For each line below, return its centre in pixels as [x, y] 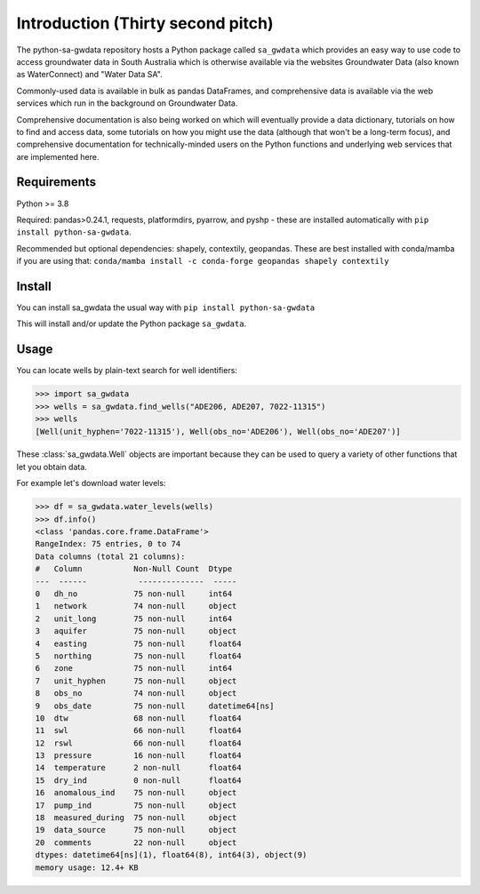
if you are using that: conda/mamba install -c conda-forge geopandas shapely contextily [203, 261]
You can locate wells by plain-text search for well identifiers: [127, 371]
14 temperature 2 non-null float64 [138, 768]
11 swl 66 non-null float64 [138, 730]
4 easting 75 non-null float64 [138, 643]
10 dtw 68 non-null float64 [138, 718]
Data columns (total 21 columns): [110, 556]
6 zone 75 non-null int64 [134, 668]
